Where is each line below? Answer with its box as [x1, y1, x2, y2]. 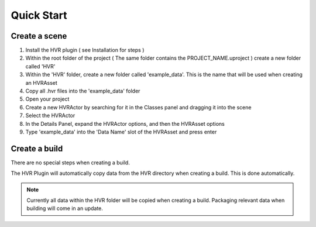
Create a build [11, 143, 63, 153]
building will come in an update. [26, 205, 104, 212]
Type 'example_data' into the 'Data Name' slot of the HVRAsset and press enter [25, 128, 217, 135]
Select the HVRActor [25, 112, 75, 119]
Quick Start [11, 9, 67, 22]
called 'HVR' [25, 63, 56, 70]
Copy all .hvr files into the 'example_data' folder [25, 88, 140, 95]
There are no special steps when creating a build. [11, 159, 130, 166]
